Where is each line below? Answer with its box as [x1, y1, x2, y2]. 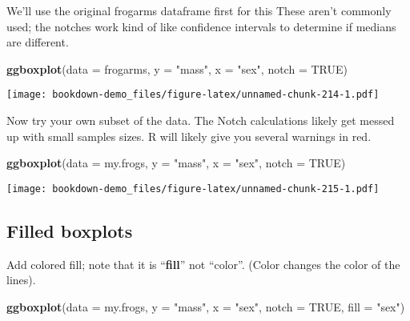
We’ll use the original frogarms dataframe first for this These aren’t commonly [6, 2, 392, 18]
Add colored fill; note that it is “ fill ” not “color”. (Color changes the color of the [6, 255, 400, 272]
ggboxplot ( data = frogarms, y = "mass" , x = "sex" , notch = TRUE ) [6, 60, 348, 77]
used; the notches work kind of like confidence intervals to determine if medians [6, 18, 396, 34]
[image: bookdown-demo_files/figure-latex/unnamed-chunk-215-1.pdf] [6, 183, 380, 195]
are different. [6, 34, 69, 50]
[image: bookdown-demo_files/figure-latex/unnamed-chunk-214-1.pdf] [6, 89, 380, 101]
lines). [6, 271, 36, 288]
